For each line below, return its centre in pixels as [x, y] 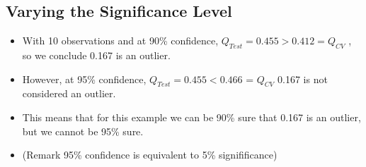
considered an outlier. [69, 93]
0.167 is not [303, 79]
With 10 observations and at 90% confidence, [120, 41]
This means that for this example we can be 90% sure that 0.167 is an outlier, [191, 117]
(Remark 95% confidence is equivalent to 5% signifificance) [150, 155]
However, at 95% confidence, [84, 79]
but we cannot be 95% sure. [83, 131]
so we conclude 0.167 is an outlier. [96, 55]
